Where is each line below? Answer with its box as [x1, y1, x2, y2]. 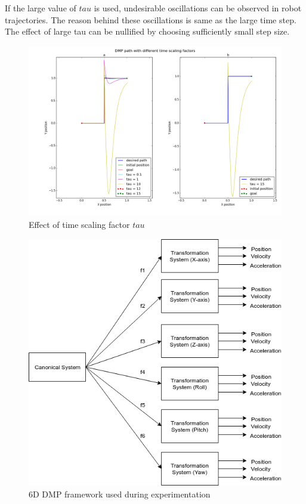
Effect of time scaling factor [29, 218, 130, 231]
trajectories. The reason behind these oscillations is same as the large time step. [5, 13, 296, 26]
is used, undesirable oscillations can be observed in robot [94, 2, 302, 14]
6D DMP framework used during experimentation [29, 487, 211, 500]
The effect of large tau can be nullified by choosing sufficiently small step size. [5, 25, 290, 38]
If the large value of [5, 2, 76, 14]
